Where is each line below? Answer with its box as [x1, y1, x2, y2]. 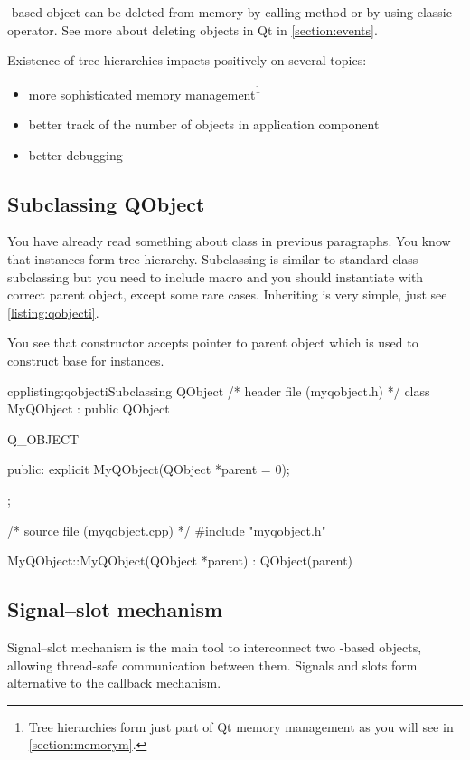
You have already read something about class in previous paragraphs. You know [7, 232, 451, 251]
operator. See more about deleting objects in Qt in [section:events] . [7, 20, 378, 39]
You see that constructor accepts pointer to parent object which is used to [7, 333, 418, 352]
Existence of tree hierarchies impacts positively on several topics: [7, 51, 367, 70]
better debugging [28, 145, 123, 164]
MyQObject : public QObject [7, 399, 170, 418]
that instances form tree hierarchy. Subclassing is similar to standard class [7, 250, 418, 269]
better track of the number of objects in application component [28, 115, 380, 134]
